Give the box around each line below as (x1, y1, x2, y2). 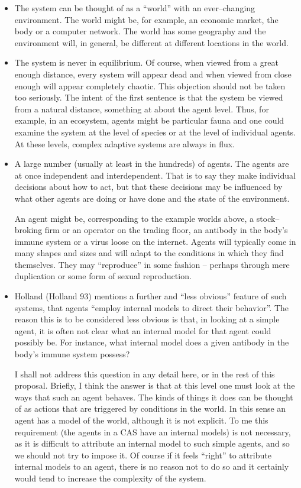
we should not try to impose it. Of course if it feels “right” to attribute (14, 448, 271, 461)
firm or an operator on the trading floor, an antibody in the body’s (44, 224, 288, 236)
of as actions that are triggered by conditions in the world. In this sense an (14, 402, 286, 415)
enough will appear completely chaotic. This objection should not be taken (14, 79, 286, 92)
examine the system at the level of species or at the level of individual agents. (14, 125, 296, 138)
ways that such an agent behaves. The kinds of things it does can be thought (14, 390, 293, 403)
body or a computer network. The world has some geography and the (14, 25, 266, 37)
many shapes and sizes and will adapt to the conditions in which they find (14, 247, 284, 259)
